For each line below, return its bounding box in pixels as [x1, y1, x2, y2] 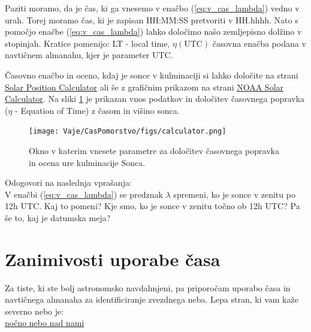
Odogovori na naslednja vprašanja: [5, 176, 132, 189]
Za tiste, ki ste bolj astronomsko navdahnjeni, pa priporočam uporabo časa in [5, 281, 291, 294]
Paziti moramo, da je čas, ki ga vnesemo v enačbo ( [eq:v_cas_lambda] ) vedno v [5, 2, 300, 14]
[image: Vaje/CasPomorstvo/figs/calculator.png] [29, 127, 227, 136]
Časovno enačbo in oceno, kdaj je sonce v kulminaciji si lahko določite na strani [5, 68, 298, 81]
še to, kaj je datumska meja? [5, 211, 111, 224]
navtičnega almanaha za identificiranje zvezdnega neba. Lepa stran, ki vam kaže [5, 293, 298, 306]
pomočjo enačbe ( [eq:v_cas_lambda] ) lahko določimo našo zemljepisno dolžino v [5, 25, 302, 38]
